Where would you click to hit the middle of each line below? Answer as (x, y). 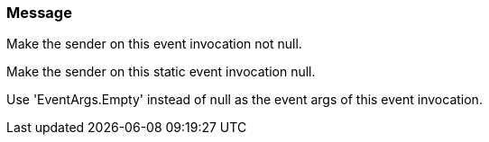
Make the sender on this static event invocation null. (161, 72)
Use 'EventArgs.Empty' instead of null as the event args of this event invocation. (244, 100)
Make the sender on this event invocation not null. (154, 44)
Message (39, 13)
